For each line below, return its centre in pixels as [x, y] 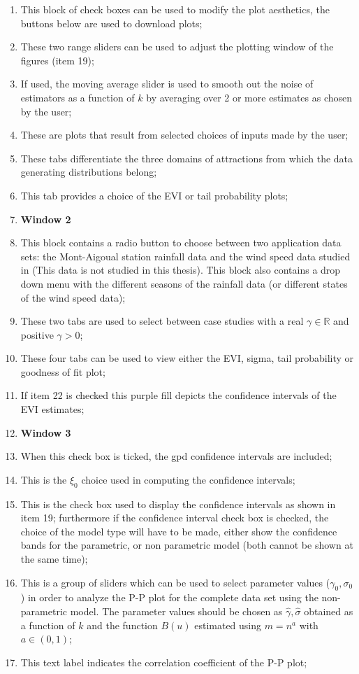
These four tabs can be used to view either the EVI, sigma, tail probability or [187, 358]
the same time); [54, 559]
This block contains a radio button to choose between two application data [181, 243]
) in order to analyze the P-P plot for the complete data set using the [169, 597]
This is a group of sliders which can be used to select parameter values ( [175, 582]
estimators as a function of [78, 97]
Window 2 [46, 219]
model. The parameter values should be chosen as [176, 611]
